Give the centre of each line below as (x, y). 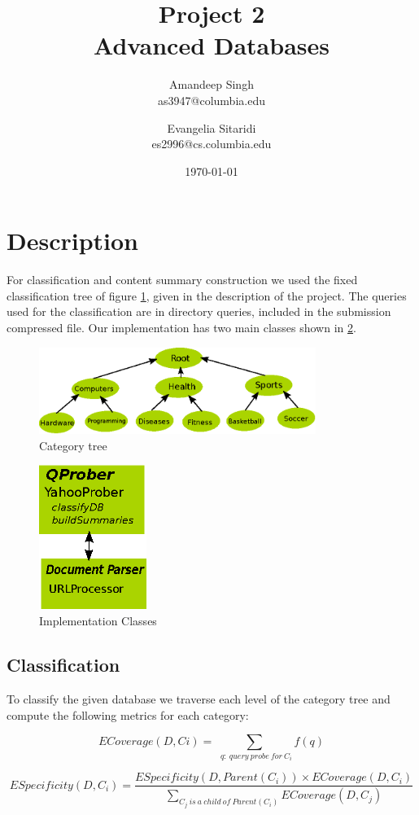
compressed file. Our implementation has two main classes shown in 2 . (181, 327)
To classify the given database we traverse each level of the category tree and (199, 699)
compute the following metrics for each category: (128, 714)
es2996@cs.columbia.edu (212, 144)
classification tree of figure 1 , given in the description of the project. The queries (207, 295)
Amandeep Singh (212, 84)
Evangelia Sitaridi (212, 127)
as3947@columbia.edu (212, 100)
